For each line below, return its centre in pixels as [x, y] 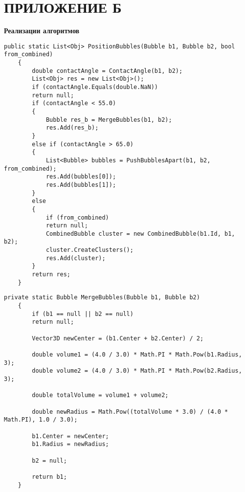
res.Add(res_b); [72, 128]
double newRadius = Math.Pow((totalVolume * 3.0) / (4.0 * [130, 412]
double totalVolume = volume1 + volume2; [100, 395]
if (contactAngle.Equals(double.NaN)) [95, 87]
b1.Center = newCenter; [70, 436]
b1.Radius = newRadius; [70, 444]
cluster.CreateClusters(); [89, 250]
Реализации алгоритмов [42, 31]
